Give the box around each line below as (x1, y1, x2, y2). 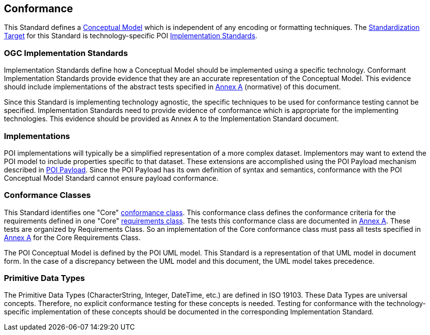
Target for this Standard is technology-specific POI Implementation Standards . (4, 31, 257, 40)
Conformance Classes (4, 190, 91, 200)
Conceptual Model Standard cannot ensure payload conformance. (4, 173, 218, 182)
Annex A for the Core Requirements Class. (4, 233, 141, 242)
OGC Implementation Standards (4, 48, 128, 58)
